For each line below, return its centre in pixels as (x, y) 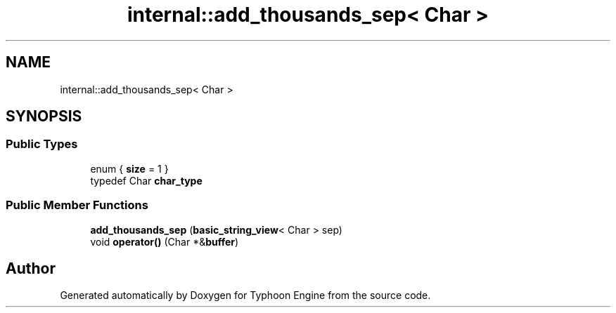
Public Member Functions (77, 205)
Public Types (42, 144)
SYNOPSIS (44, 116)
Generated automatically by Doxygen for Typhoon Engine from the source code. (245, 295)
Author (31, 268)
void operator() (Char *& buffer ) (165, 241)
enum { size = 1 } (129, 168)
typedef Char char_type (146, 180)
